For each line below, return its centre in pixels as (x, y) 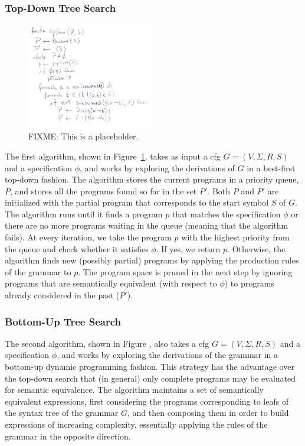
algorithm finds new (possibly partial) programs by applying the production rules (152, 260)
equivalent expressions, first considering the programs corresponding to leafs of (147, 401)
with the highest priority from (235, 237)
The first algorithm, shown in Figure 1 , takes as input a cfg (113, 156)
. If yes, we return (188, 248)
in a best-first (271, 167)
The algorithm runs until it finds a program (84, 214)
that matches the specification (226, 214)
